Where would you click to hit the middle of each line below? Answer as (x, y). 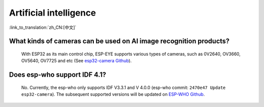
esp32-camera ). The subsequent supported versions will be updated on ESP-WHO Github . (113, 94)
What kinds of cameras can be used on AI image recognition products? (119, 41)
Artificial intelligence (53, 13)
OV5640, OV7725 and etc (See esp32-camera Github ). (77, 61)
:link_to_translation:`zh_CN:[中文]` (43, 27)
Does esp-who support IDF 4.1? (57, 75)
